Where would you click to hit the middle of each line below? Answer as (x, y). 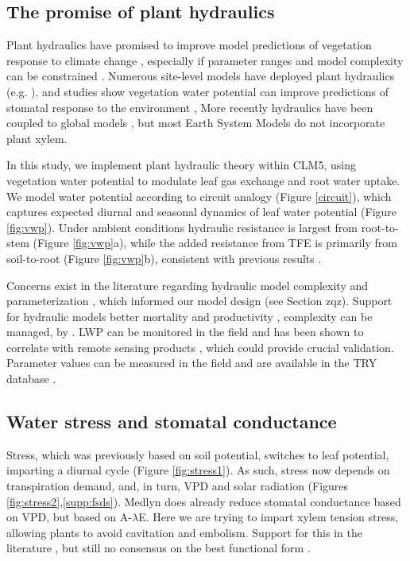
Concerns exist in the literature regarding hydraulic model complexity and (188, 285)
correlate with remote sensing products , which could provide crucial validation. (200, 347)
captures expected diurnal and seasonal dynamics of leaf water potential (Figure (202, 212)
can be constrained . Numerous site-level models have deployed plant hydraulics (201, 76)
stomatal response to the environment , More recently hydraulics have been (190, 107)
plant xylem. (37, 138)
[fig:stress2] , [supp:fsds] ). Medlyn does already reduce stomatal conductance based (204, 501)
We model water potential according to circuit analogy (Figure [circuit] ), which (199, 196)
